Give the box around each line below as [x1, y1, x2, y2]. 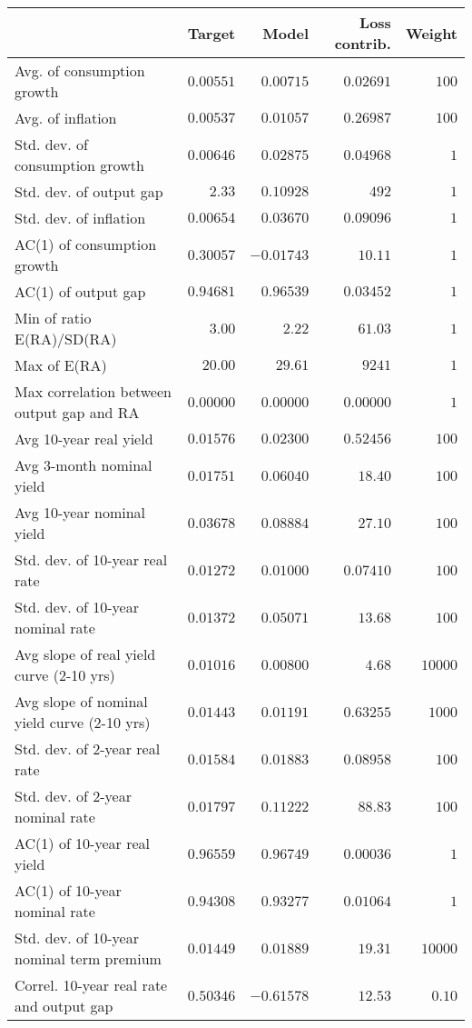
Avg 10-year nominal [15, 502, 146, 523]
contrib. [334, 33, 391, 54]
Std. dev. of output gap [15, 181, 163, 202]
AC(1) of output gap [15, 281, 146, 302]
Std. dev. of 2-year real [15, 738, 161, 759]
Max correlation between [15, 381, 172, 402]
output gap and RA [15, 402, 140, 423]
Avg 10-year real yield [15, 428, 153, 449]
